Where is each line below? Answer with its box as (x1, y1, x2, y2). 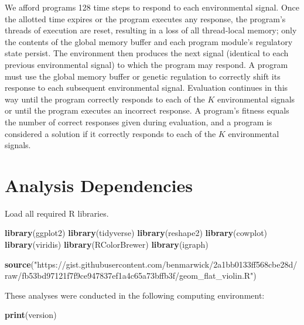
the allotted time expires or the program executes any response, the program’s (5, 12, 286, 25)
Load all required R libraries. (5, 207, 109, 219)
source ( (5, 258, 34, 270)
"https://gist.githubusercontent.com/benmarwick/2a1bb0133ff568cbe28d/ (33, 258, 298, 270)
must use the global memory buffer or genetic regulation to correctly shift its (5, 70, 281, 82)
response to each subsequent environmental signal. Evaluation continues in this (5, 81, 288, 94)
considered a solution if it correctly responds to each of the (5, 127, 216, 139)
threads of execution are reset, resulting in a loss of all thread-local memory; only (5, 24, 297, 36)
